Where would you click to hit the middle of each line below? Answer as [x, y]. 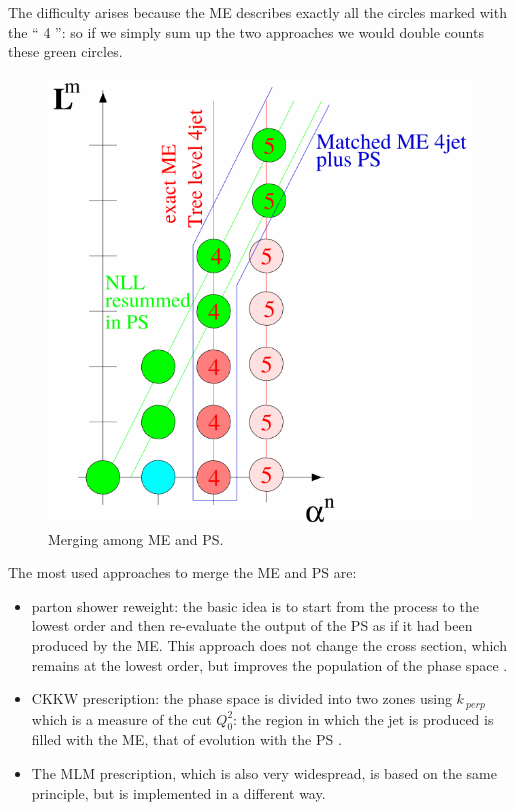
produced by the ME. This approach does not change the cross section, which [269, 644]
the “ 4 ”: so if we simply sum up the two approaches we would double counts [246, 31]
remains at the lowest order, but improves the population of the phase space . [269, 664]
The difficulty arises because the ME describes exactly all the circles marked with [257, 12]
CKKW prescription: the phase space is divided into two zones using [241, 698]
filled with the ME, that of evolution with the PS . [186, 739]
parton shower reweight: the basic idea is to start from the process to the [255, 605]
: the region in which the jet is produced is [363, 718]
